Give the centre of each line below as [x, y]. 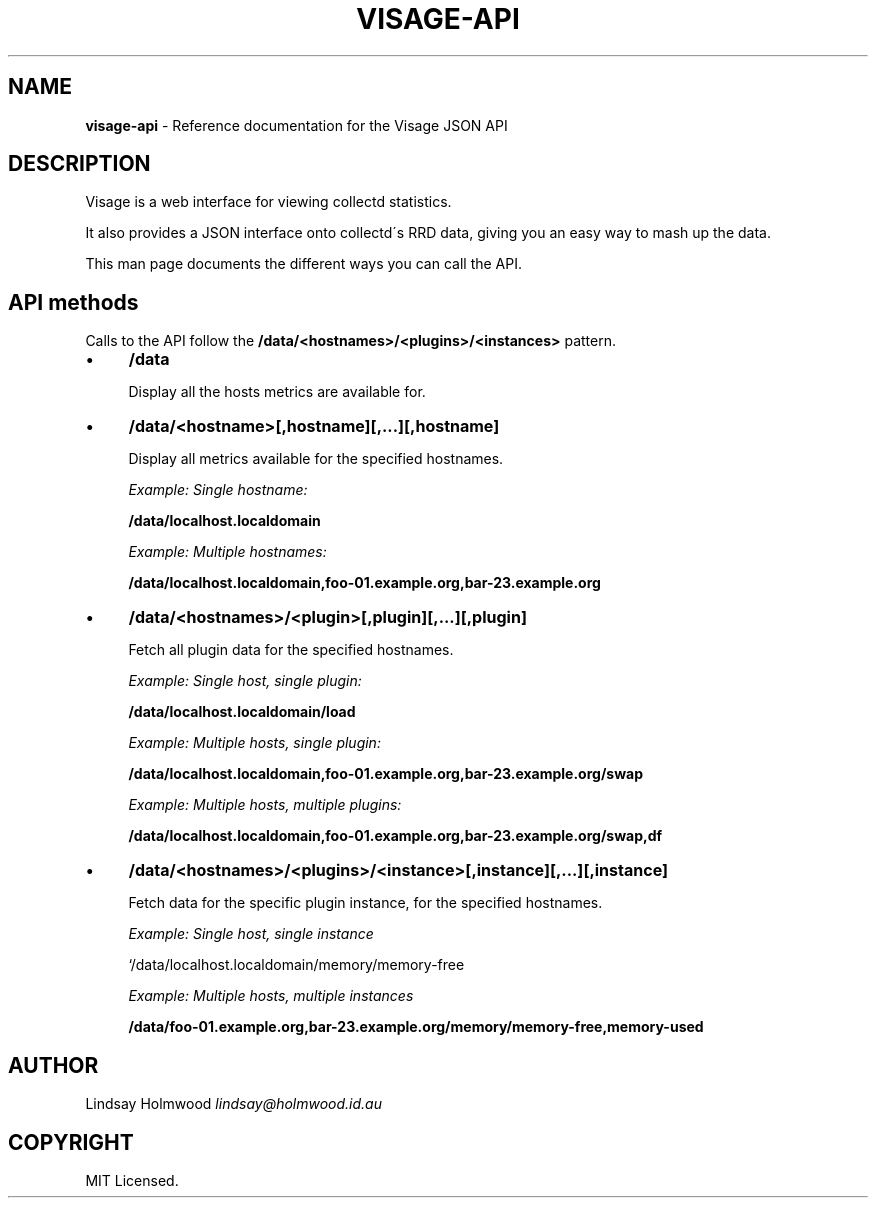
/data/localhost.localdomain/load [242, 712]
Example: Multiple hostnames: [227, 552]
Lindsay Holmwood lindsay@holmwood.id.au [233, 1104]
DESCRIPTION [79, 164]
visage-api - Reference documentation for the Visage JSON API [296, 125]
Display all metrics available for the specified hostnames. [316, 459]
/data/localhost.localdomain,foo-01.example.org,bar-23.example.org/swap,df [395, 836]
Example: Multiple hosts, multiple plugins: [265, 805]
